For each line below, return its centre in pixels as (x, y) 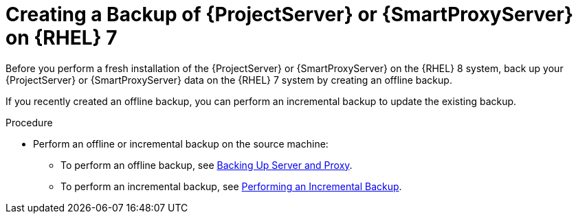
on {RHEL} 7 (62, 38)
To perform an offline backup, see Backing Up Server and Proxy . (207, 165)
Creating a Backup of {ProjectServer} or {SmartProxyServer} (290, 14)
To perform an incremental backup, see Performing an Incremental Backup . (231, 186)
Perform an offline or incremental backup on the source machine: (181, 143)
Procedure (29, 122)
